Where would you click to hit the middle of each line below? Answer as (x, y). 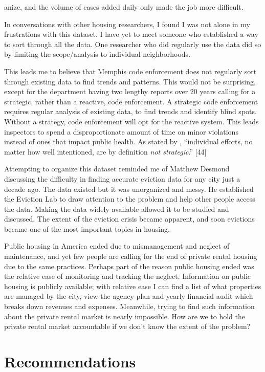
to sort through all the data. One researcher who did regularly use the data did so (133, 44)
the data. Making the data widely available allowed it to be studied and (117, 209)
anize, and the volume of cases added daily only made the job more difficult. (124, 7)
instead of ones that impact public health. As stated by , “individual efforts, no (128, 141)
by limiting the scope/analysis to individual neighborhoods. (97, 54)
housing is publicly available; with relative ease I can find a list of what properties (133, 286)
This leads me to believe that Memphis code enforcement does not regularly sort (130, 71)
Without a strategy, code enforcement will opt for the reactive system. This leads (131, 121)
